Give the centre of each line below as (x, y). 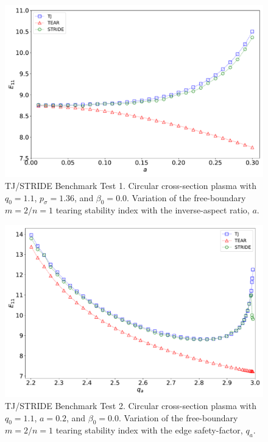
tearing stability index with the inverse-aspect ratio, (153, 210)
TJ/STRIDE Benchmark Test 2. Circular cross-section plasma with (131, 405)
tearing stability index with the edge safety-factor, (149, 430)
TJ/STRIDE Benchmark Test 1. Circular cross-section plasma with (131, 185)
